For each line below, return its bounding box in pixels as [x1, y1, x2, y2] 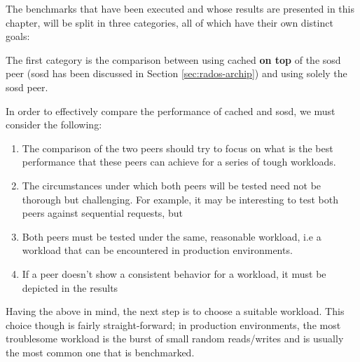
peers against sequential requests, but [22, 206, 183, 220]
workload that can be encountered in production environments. [22, 243, 293, 257]
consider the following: [6, 117, 102, 132]
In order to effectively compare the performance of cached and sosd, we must [6, 103, 335, 118]
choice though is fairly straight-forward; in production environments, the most [6, 317, 341, 332]
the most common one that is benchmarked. [6, 344, 195, 359]
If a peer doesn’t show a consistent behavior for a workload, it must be [22, 266, 326, 281]
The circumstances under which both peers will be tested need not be [22, 177, 321, 192]
